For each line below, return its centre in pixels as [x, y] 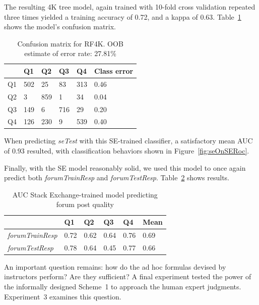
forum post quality [85, 204]
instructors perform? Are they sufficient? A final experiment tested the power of [128, 276]
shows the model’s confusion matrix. [60, 27]
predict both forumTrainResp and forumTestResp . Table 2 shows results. [117, 177]
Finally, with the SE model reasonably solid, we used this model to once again [125, 167]
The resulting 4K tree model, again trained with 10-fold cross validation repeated [130, 7]
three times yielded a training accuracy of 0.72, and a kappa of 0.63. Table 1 [123, 16]
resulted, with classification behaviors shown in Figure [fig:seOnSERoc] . [138, 151]
